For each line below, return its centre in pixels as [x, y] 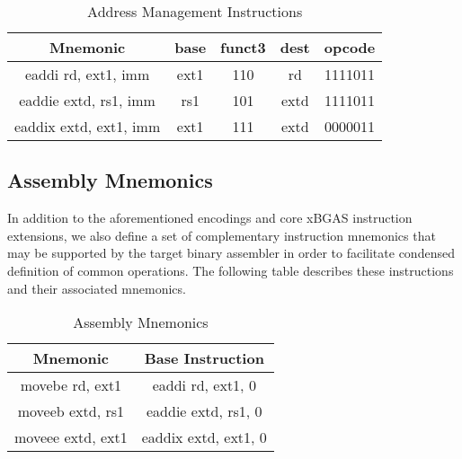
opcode [350, 47]
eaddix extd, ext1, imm [88, 126]
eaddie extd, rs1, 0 [204, 411]
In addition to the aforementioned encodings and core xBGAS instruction [210, 218]
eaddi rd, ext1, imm [87, 74]
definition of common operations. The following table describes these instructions [231, 270]
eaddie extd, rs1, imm [87, 100]
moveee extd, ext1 [71, 437]
